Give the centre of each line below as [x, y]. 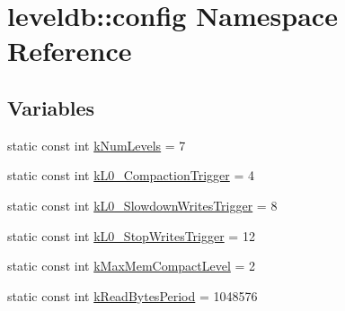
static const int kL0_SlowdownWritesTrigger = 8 [142, 205]
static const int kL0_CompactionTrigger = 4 [131, 175]
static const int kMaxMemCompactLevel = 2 [132, 266]
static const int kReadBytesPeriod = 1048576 [133, 295]
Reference [70, 51]
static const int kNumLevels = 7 [97, 145]
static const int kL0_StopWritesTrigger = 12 [131, 235]
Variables [51, 107]
